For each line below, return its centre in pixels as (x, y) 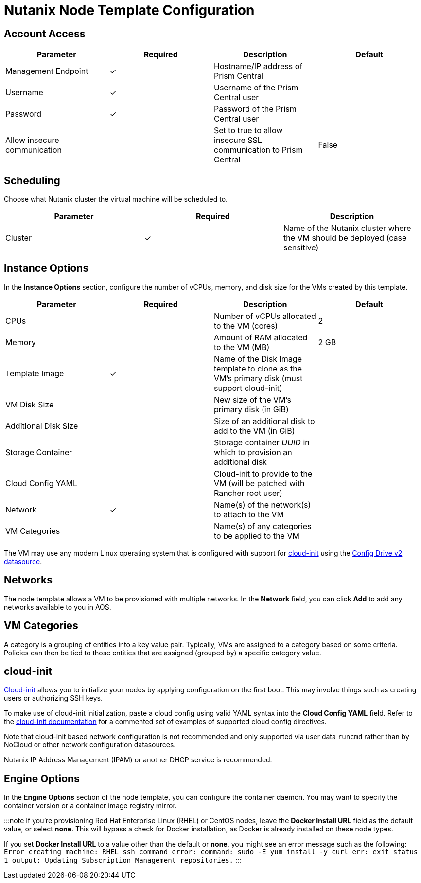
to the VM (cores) (246, 326)
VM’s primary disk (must (258, 378)
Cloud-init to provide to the (263, 473)
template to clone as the (258, 368)
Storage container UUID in (262, 442)
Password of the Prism (255, 109)
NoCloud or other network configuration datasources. (90, 745)
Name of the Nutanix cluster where (347, 228)
